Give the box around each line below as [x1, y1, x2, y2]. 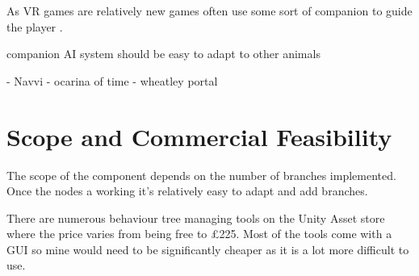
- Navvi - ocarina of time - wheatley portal [6, 72, 218, 89]
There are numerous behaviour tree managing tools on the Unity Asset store [6, 209, 385, 226]
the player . [6, 18, 63, 35]
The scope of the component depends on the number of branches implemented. [6, 166, 396, 183]
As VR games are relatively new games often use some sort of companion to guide [6, 2, 413, 19]
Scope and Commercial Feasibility [6, 119, 392, 153]
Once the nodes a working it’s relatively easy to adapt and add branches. [6, 182, 368, 199]
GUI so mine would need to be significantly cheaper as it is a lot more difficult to [6, 240, 409, 257]
